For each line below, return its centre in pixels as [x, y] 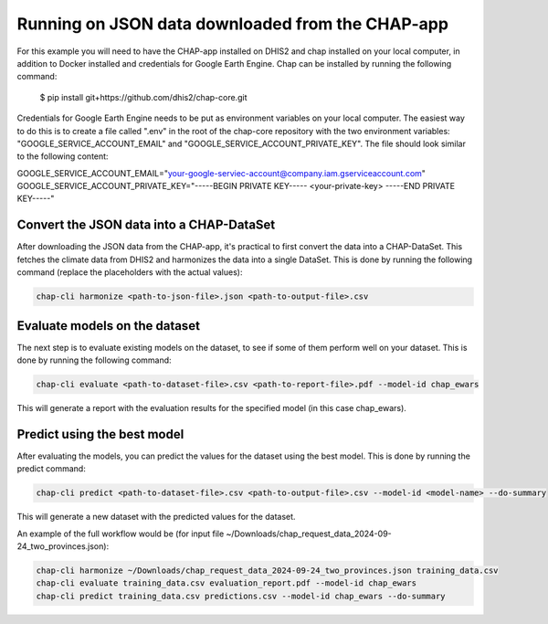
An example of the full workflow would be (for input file [121, 534]
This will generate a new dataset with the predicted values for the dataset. [156, 517]
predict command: [51, 469]
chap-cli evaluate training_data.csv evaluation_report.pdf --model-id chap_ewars [227, 583]
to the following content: [63, 156]
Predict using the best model [100, 434]
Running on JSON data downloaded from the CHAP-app [233, 24]
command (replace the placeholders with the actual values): [130, 272]
